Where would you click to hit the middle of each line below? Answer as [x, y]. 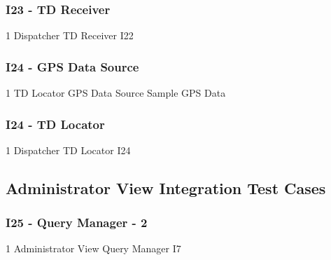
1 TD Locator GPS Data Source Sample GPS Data [116, 93]
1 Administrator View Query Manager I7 [93, 248]
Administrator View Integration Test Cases [166, 187]
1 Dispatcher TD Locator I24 [68, 150]
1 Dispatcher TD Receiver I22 [70, 35]
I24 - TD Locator [55, 124]
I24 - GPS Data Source [72, 66]
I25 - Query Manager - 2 [77, 223]
